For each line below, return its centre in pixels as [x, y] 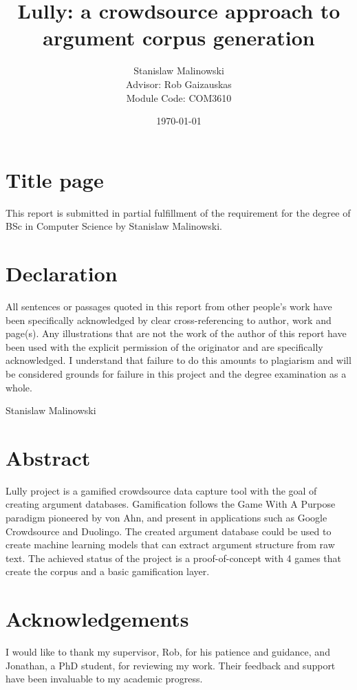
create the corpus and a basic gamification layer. [108, 571]
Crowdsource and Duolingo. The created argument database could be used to [169, 531]
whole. [19, 387]
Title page [55, 179]
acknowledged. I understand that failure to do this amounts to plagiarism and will [178, 360]
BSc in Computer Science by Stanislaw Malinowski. [114, 226]
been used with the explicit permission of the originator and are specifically [164, 346]
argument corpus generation [179, 37]
